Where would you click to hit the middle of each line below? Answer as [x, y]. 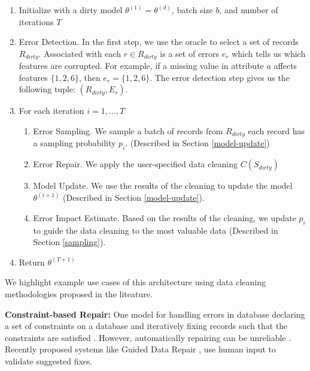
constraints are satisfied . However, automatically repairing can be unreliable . [148, 337]
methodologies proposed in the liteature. [79, 294]
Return [32, 262]
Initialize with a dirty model [71, 10]
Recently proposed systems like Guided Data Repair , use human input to [141, 349]
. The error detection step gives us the [220, 77]
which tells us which [269, 53]
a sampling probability [75, 143]
